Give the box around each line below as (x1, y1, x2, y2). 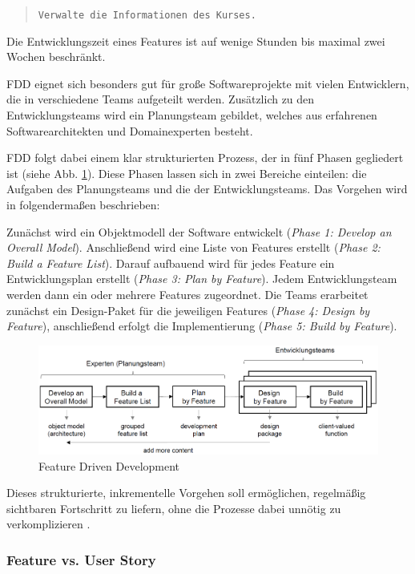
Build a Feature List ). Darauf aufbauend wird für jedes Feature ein (6, 254, 335, 271)
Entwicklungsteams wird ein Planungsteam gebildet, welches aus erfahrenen (6, 107, 377, 123)
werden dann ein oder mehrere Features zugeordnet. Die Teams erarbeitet (6, 285, 369, 302)
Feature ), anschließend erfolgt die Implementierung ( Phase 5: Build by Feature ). (6, 317, 397, 334)
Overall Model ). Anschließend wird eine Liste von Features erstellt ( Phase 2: (6, 239, 381, 256)
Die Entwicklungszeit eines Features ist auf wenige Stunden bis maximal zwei (6, 32, 385, 49)
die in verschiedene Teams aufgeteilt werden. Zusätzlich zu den (6, 91, 315, 107)
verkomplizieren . (6, 515, 91, 532)
